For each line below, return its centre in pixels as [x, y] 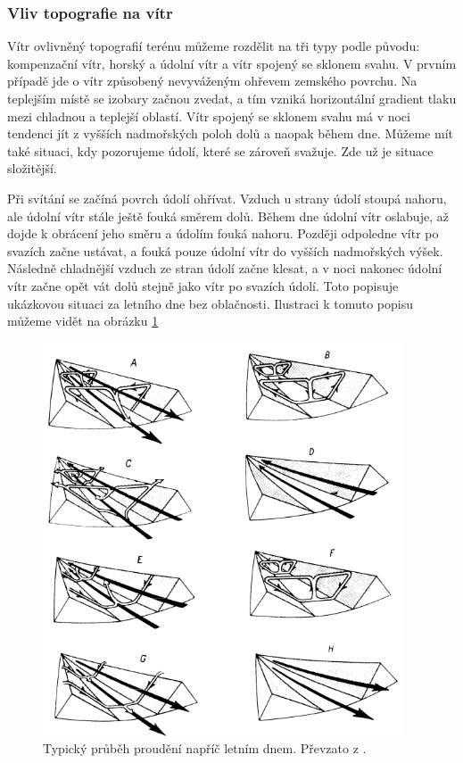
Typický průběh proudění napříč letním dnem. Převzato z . [205, 748]
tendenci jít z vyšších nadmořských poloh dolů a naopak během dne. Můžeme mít [230, 133]
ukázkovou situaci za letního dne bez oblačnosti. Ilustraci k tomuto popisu [210, 303]
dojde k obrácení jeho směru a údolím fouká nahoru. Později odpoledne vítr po [223, 233]
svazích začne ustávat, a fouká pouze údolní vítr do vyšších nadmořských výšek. [225, 250]
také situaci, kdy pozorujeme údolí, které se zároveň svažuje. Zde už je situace [220, 150]
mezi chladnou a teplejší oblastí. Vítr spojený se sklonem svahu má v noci [209, 116]
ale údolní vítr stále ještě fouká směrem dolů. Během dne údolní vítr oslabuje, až [228, 216]
